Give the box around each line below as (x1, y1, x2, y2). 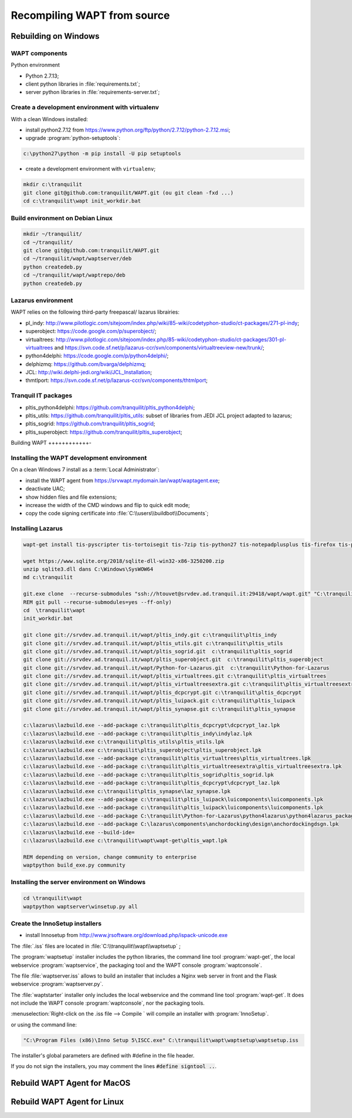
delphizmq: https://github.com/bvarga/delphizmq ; (25, 360, 146, 367)
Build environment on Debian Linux (11, 214, 113, 222)
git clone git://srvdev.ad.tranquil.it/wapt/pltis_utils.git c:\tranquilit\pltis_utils (23, 640, 283, 646)
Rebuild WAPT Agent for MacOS (11, 1078, 131, 1088)
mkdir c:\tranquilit (23, 181, 82, 188)
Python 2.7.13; (25, 72, 59, 79)
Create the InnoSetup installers (11, 919, 102, 928)
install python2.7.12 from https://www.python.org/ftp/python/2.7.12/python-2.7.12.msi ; (25, 126, 231, 133)
